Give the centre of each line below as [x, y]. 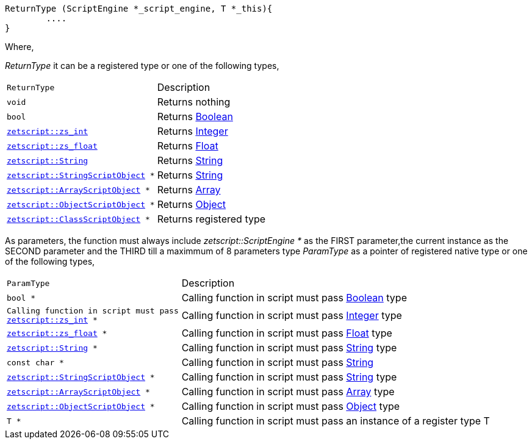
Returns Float [188, 146]
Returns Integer [192, 131]
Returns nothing [194, 102]
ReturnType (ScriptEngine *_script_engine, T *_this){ [139, 9]
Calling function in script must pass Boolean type [294, 298]
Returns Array [189, 190]
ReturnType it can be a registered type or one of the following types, [142, 66]
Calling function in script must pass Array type [288, 392]
